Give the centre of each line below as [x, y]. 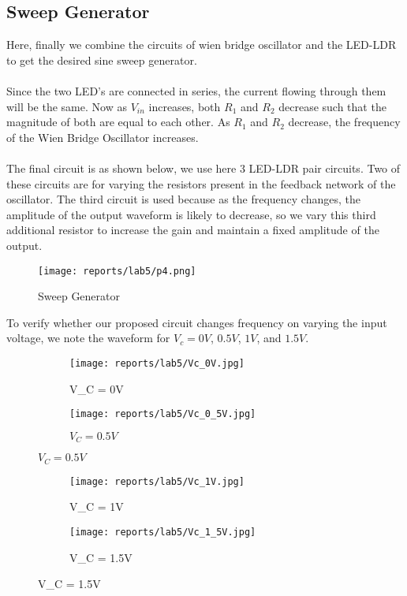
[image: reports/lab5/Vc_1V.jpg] [157, 481]
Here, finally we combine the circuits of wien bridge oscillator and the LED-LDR [202, 45]
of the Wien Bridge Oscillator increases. [103, 137]
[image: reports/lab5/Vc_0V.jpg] [157, 363]
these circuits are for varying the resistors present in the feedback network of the [201, 183]
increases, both [185, 106]
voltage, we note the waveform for [88, 338]
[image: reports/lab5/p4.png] [117, 271]
